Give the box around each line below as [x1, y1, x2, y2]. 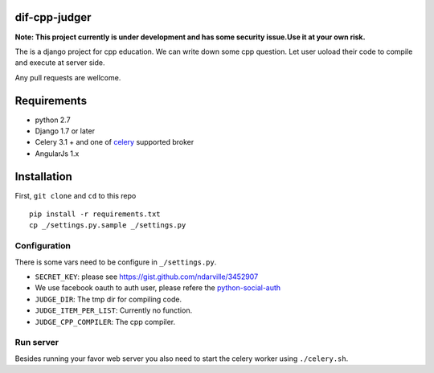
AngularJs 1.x [35, 149, 80, 158]
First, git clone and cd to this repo [14, 191, 137, 200]
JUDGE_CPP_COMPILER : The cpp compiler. [35, 317, 176, 326]
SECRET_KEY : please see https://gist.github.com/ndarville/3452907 [35, 272, 259, 281]
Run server [14, 337, 59, 348]
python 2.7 [35, 115, 72, 125]
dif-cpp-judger [14, 10, 92, 24]
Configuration [14, 240, 72, 252]
